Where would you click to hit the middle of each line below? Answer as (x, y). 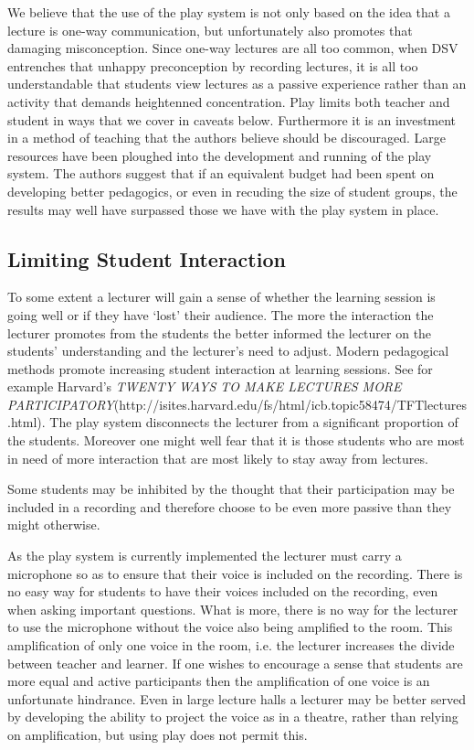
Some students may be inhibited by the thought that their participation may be (231, 489)
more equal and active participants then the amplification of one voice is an (219, 681)
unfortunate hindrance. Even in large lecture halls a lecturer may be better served (237, 698)
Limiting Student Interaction (147, 258)
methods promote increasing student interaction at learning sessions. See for (220, 368)
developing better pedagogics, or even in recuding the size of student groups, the (232, 191)
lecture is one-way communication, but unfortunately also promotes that (210, 30)
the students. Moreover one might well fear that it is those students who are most (236, 440)
